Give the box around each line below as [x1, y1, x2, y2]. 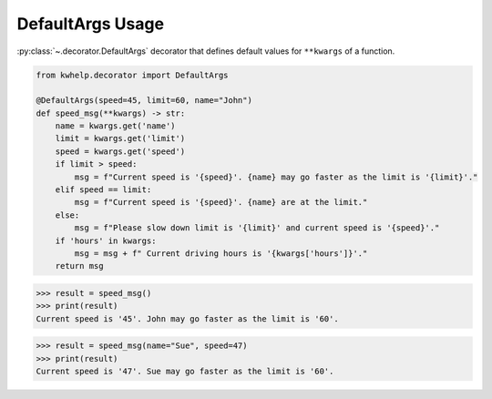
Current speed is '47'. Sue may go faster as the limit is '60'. [36, 366, 334, 377]
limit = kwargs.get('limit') [55, 133, 186, 144]
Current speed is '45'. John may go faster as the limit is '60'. [36, 313, 339, 323]
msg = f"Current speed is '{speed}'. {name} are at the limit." [74, 197, 368, 208]
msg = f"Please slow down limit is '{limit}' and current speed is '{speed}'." [74, 223, 440, 233]
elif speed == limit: [55, 185, 152, 195]
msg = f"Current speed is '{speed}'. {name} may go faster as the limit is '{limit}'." [74, 171, 478, 182]
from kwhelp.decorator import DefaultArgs [36, 69, 229, 80]
